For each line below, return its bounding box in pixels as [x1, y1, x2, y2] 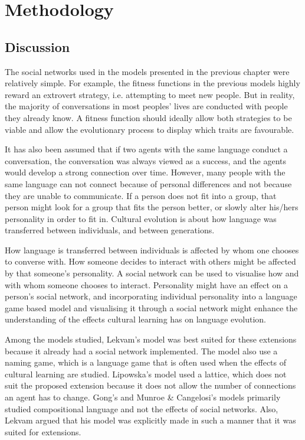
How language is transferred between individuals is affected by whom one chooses [5, 243, 299, 256]
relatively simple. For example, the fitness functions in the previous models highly [5, 77, 300, 89]
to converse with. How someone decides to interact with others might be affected [5, 255, 296, 268]
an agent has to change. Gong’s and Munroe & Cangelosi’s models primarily [5, 391, 281, 403]
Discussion [5, 37, 70, 56]
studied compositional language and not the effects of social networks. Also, [5, 402, 278, 415]
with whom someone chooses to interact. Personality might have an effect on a [5, 278, 288, 291]
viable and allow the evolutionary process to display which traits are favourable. [5, 123, 294, 135]
